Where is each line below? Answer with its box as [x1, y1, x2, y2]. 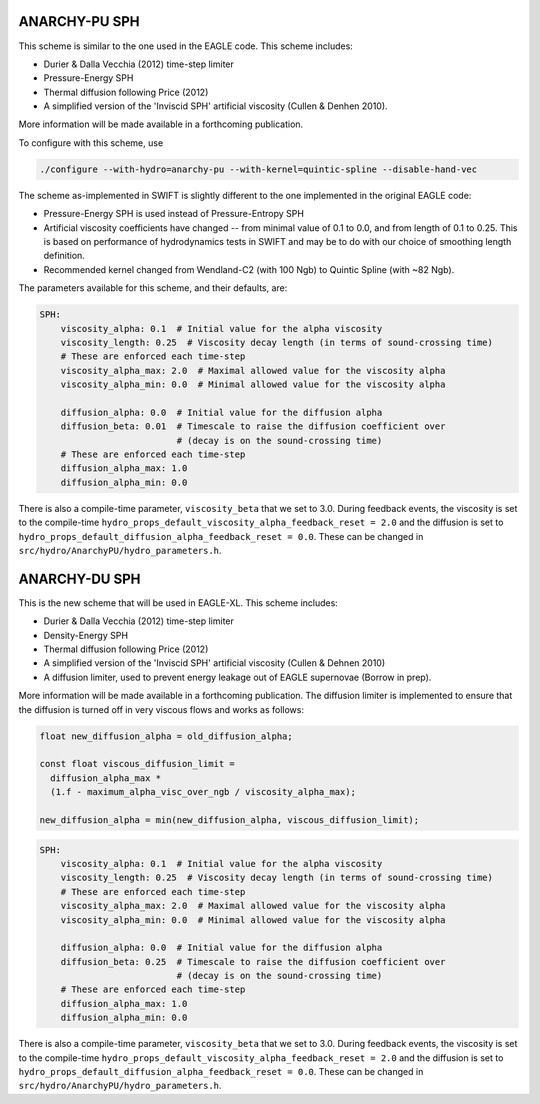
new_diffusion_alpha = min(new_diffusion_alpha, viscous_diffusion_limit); [39, 814, 420, 825]
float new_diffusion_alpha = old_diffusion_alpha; [39, 730, 294, 742]
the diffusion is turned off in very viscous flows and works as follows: [18, 703, 305, 715]
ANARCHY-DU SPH [18, 570, 141, 587]
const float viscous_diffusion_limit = [39, 758, 235, 770]
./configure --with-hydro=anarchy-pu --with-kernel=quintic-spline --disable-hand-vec [39, 163, 478, 175]
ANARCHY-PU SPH [18, 13, 140, 30]
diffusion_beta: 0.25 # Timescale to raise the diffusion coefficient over [60, 956, 446, 967]
